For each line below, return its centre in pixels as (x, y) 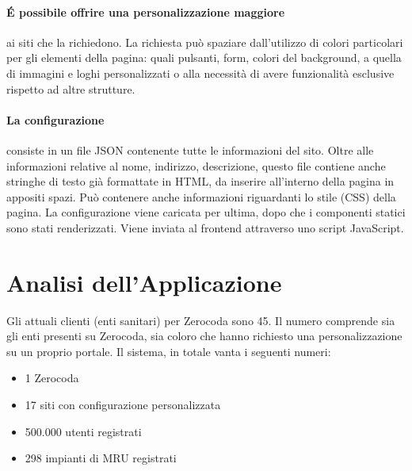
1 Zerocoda (52, 378)
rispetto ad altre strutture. (71, 88)
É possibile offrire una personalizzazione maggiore (146, 11)
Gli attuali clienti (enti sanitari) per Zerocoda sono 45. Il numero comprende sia (201, 320)
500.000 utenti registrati (83, 431)
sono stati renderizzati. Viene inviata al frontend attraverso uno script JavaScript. (205, 227)
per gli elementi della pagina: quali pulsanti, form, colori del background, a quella (204, 57)
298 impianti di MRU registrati (101, 458)
